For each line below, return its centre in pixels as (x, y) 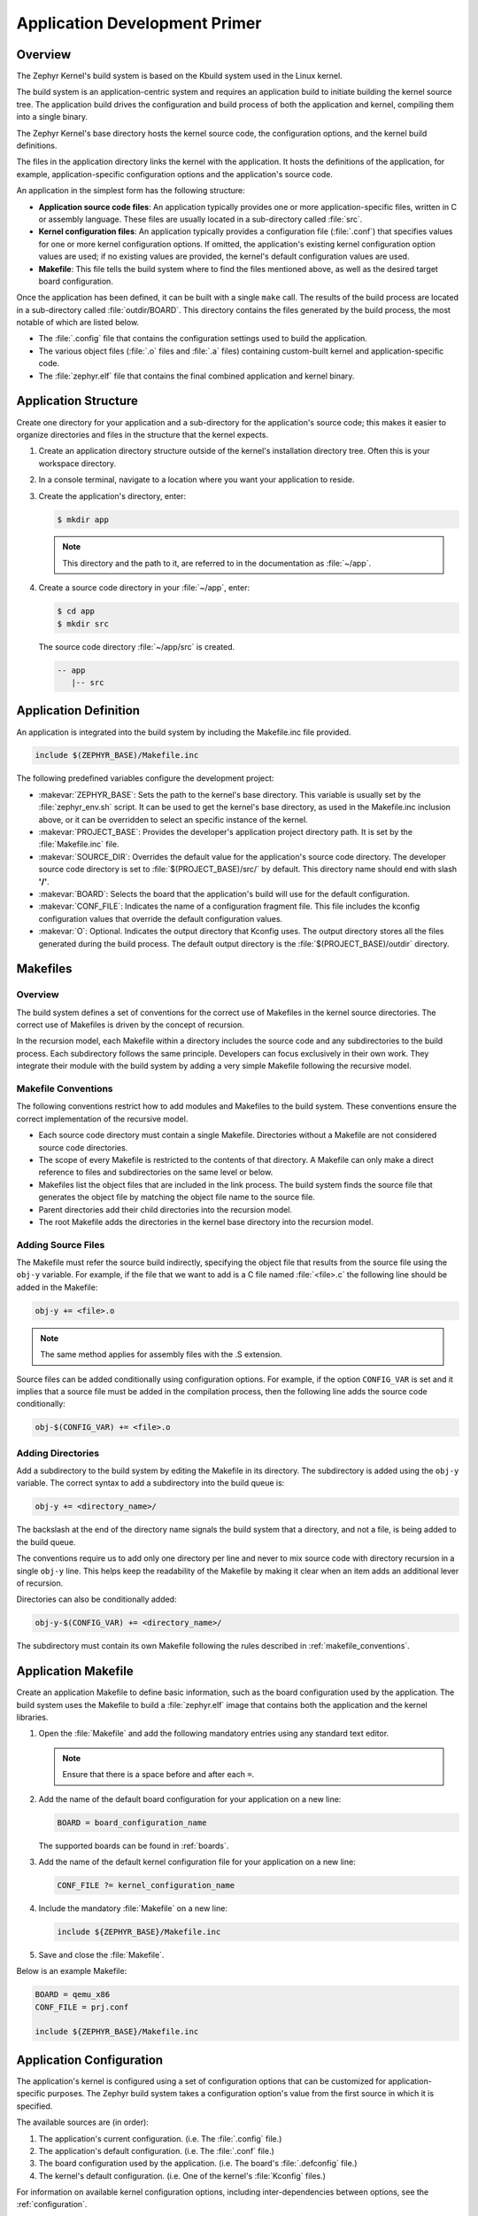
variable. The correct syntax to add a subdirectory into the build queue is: (150, 1483)
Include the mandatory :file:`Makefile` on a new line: (133, 1908)
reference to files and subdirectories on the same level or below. (156, 1172)
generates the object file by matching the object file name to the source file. (177, 1198)
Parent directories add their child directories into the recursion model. (165, 1209)
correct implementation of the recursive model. (102, 1119)
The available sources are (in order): (83, 2122)
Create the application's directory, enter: (112, 495)
